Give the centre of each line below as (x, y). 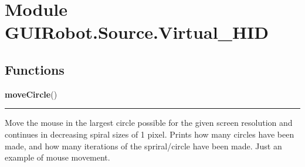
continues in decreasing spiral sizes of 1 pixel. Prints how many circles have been (150, 134)
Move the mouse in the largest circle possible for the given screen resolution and (149, 123)
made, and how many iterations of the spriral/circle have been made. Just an (143, 146)
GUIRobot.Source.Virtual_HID (137, 32)
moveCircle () (31, 94)
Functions (35, 69)
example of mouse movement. (57, 157)
